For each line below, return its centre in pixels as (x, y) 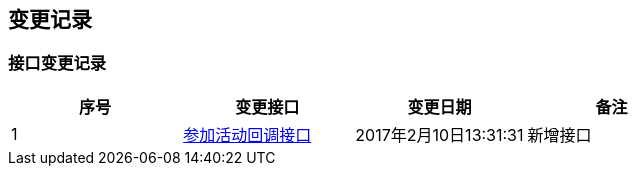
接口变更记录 (57, 63)
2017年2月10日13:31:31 (439, 134)
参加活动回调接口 (247, 134)
